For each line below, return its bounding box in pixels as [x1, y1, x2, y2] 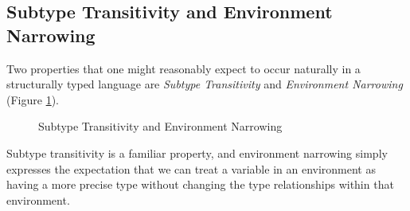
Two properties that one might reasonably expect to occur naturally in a [6, 60, 361, 76]
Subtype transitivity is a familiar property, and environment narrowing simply [6, 144, 388, 161]
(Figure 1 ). [6, 91, 59, 107]
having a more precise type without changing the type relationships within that [6, 176, 394, 193]
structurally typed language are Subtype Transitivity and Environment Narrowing [6, 76, 403, 92]
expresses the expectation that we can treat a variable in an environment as [6, 160, 376, 177]
